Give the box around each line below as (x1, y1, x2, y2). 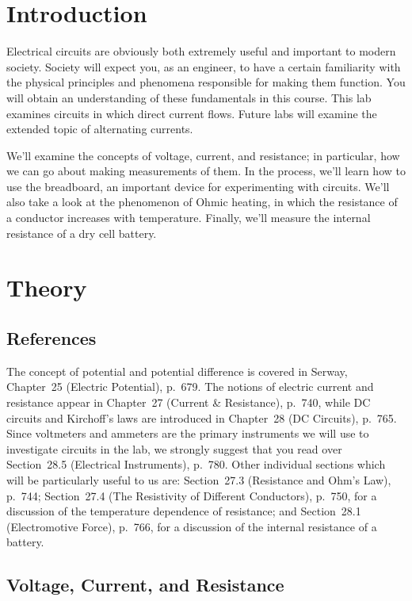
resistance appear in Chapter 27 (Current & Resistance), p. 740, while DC (6, 394, 371, 411)
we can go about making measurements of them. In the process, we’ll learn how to (6, 163, 406, 179)
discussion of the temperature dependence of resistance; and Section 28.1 (6, 503, 361, 519)
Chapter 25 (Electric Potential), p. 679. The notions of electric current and (6, 378, 374, 395)
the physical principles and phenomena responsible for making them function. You (6, 74, 406, 90)
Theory (6, 271, 87, 304)
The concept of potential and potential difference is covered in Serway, (6, 362, 348, 379)
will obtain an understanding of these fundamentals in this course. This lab (6, 89, 372, 105)
